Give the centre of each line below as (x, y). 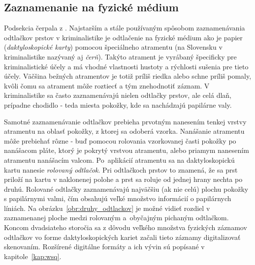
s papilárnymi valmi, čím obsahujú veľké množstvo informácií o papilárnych (118, 198)
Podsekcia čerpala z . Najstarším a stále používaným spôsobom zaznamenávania (125, 28)
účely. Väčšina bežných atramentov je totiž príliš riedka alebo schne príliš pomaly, (128, 76)
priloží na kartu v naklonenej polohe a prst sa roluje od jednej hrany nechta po (123, 179)
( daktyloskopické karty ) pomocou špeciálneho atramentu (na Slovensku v (113, 47)
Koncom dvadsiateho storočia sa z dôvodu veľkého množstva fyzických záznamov (126, 227)
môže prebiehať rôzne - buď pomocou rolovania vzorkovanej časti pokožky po (120, 140)
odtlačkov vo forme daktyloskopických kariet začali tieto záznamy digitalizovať (122, 237)
